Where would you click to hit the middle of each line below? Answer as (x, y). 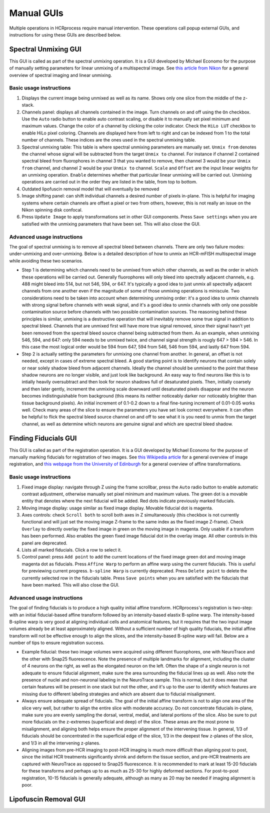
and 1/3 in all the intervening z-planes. (61, 743)
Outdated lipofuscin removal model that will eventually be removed (90, 189)
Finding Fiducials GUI (43, 438)
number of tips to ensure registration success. (57, 643)
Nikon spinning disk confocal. (52, 210)
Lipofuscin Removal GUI (47, 799)
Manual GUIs (36, 13)
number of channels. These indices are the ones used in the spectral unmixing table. (109, 140)
